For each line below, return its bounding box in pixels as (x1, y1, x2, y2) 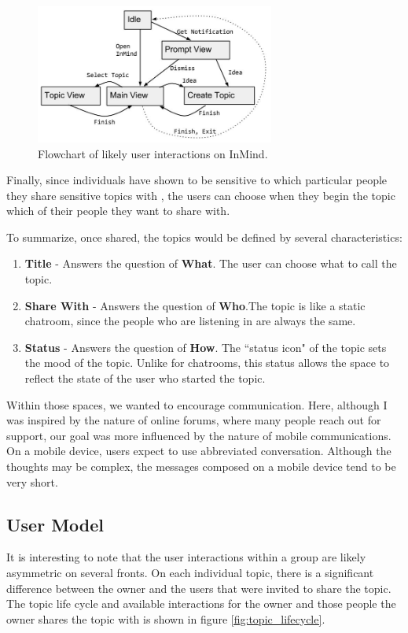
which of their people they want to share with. (6, 202, 230, 219)
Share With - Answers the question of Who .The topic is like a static (24, 297, 366, 313)
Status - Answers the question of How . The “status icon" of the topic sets (24, 339, 387, 355)
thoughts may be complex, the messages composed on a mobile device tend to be (6, 458, 396, 474)
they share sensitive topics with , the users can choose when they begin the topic (6, 187, 395, 203)
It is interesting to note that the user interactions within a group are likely (6, 549, 366, 565)
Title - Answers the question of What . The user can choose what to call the (24, 255, 397, 272)
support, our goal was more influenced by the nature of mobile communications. (6, 427, 391, 443)
